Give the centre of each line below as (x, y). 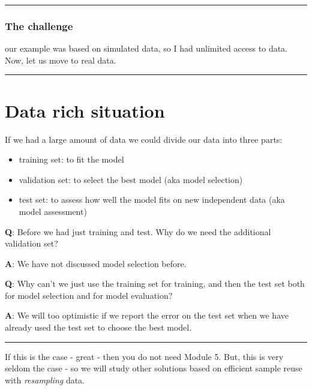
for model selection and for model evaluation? (89, 295)
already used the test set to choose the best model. (98, 327)
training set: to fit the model (71, 159)
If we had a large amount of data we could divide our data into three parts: (144, 139)
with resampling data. (45, 379)
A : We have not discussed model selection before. (96, 263)
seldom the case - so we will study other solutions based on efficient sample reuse (154, 368)
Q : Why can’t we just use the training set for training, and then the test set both (155, 283)
